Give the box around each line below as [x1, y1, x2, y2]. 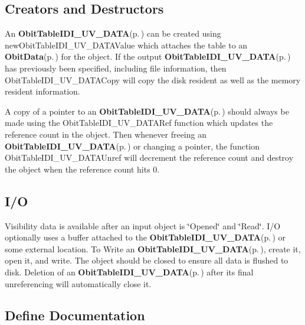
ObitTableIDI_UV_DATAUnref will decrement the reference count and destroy [5, 151, 294, 164]
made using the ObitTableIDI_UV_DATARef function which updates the [5, 116, 273, 129]
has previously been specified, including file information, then [5, 61, 227, 74]
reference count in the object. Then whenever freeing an [5, 128, 206, 140]
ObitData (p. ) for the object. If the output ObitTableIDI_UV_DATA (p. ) [5, 50, 291, 63]
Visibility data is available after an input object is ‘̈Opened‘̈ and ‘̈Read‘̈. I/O [5, 219, 281, 232]
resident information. [5, 85, 80, 97]
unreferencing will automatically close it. [5, 277, 152, 290]
